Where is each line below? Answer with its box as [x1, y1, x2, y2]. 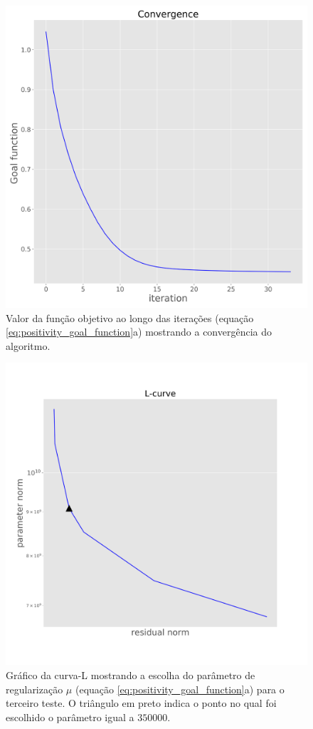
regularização [6, 681, 63, 696]
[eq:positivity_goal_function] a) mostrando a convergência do [6, 324, 272, 339]
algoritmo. [6, 338, 51, 353]
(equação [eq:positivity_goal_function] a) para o [75, 681, 285, 696]
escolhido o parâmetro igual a [6, 709, 134, 724]
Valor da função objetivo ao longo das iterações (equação [6, 310, 254, 325]
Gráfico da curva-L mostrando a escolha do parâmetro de [6, 667, 255, 682]
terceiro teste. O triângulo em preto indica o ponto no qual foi [6, 696, 277, 710]
